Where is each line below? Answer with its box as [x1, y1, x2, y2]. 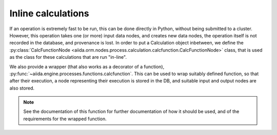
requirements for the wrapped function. [23, 116, 107, 122]
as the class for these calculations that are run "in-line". [9, 54, 127, 60]
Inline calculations [9, 8, 89, 19]
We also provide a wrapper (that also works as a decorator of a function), [9, 63, 165, 70]
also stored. [9, 85, 35, 91]
